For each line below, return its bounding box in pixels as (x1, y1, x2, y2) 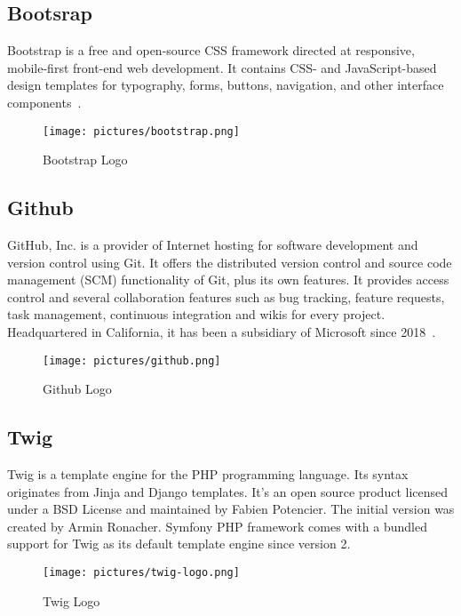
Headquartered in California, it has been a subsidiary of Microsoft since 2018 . (7, 323, 436, 340)
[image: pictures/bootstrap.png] (43, 124, 240, 138)
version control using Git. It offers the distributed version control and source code (7, 252, 452, 271)
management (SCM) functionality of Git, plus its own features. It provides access (7, 270, 449, 289)
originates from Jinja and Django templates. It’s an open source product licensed (7, 482, 449, 500)
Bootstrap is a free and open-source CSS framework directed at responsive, (7, 41, 415, 60)
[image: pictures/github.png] (43, 354, 221, 367)
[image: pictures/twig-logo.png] (43, 566, 240, 580)
